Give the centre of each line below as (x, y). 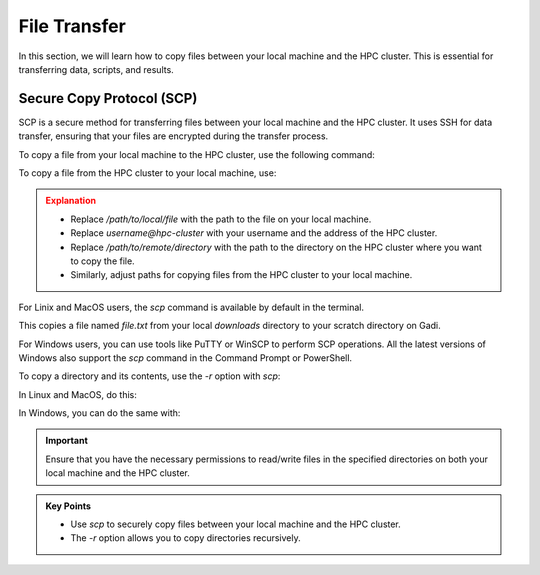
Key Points (68, 506)
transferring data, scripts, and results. (96, 69)
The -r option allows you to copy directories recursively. (185, 538)
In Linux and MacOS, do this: (77, 394)
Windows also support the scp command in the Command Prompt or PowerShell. (185, 357)
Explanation (71, 201)
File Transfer (72, 26)
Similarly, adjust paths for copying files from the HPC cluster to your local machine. (241, 275)
